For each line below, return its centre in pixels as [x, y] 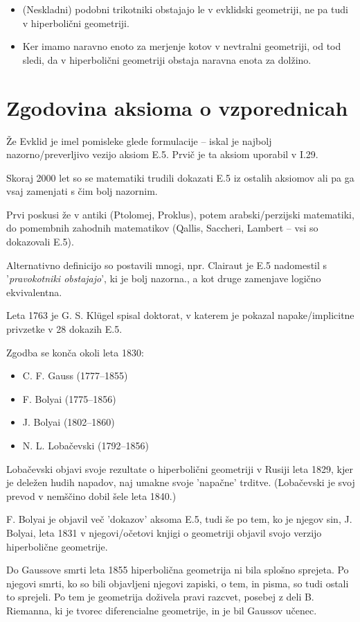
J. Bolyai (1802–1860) [69, 422]
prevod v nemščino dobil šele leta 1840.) [91, 495]
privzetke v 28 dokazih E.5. [64, 329]
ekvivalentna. [34, 292]
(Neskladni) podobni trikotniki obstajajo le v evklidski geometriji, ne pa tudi [185, 9]
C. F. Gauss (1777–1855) [75, 375]
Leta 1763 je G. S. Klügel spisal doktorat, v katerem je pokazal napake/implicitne [180, 315]
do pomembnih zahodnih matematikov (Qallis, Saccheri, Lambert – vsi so [162, 228]
